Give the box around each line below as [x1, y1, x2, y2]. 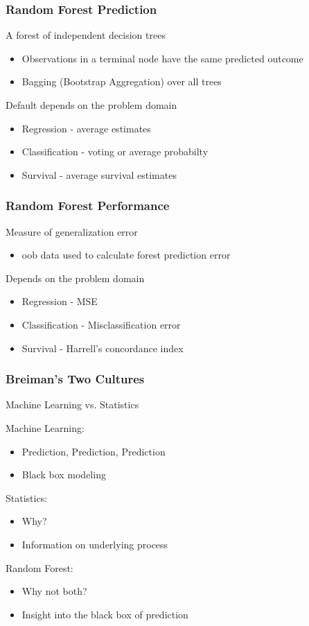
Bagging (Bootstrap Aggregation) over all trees [21, 74, 222, 89]
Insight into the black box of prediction [21, 607, 188, 621]
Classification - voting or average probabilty [21, 144, 209, 159]
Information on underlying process [21, 537, 168, 551]
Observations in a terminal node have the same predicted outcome [21, 51, 303, 65]
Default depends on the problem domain [6, 98, 177, 112]
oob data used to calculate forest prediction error [21, 247, 231, 262]
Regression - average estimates [21, 121, 151, 135]
